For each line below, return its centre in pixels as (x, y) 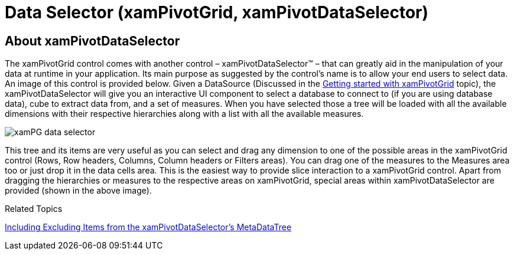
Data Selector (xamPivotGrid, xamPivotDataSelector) (217, 12)
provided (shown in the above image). (78, 191)
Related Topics (34, 209)
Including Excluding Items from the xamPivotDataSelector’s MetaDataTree (148, 227)
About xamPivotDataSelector (92, 41)
